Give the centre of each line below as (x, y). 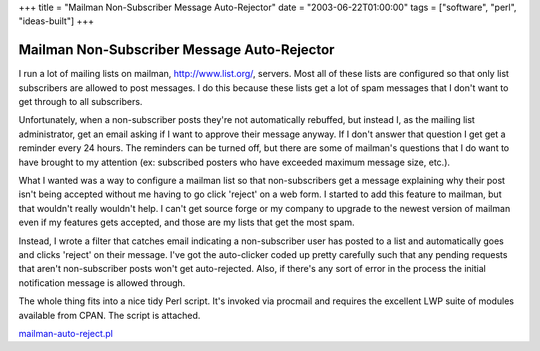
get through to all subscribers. (80, 102)
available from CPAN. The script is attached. (109, 315)
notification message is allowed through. (102, 282)
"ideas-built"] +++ (56, 21)
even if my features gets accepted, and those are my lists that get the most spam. (186, 222)
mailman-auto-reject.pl (66, 333)
